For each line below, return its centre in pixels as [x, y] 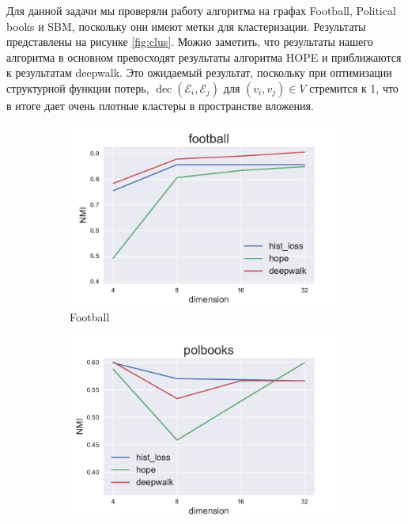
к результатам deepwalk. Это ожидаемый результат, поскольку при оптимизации [199, 72]
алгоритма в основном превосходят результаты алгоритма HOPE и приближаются [204, 57]
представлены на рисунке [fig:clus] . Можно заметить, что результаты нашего [190, 42]
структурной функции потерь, [78, 87]
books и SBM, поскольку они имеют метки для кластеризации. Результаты [186, 26]
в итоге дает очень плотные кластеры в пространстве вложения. [160, 105]
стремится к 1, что [354, 87]
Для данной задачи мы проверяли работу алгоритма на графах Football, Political [201, 10]
